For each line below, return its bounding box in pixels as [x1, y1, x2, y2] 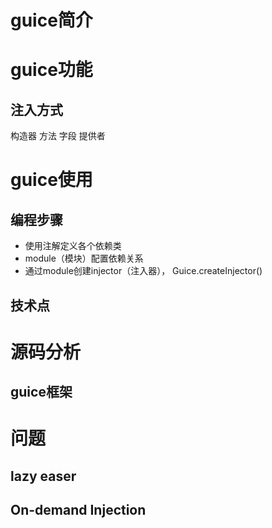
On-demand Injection [10, 502, 147, 519]
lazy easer [10, 467, 77, 485]
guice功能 [10, 59, 93, 81]
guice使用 [10, 169, 93, 191]
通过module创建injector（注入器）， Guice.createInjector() [24, 265, 263, 277]
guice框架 [10, 384, 73, 401]
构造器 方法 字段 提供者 [10, 130, 106, 142]
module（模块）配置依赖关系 [24, 252, 144, 265]
